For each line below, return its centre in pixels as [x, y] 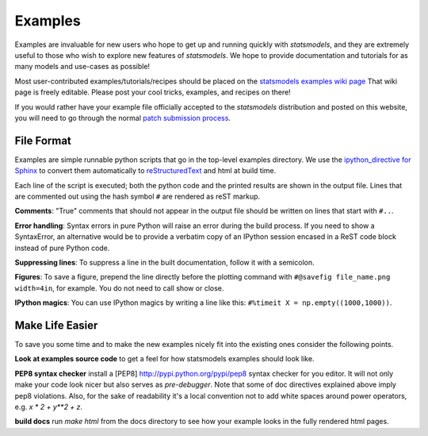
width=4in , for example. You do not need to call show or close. [119, 288]
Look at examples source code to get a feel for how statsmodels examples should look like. [164, 359]
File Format [43, 140]
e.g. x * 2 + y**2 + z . [49, 407]
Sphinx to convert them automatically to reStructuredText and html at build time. [145, 171]
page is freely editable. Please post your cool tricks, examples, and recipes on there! [153, 92]
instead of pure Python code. [62, 248]
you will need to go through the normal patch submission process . [123, 118]
